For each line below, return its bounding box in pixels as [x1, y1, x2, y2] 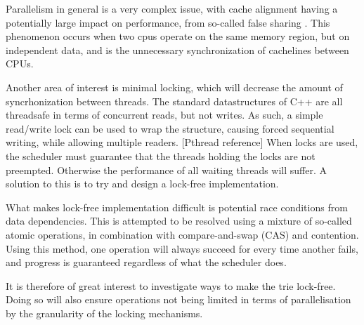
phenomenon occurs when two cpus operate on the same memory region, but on [6, 29, 350, 44]
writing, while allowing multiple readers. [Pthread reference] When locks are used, [6, 135, 358, 150]
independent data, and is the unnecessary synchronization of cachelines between [6, 42, 349, 57]
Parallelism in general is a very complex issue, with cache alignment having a [6, 1, 338, 15]
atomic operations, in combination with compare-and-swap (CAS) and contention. [6, 227, 359, 241]
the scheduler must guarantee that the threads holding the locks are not [6, 148, 316, 163]
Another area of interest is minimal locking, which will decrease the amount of [6, 79, 343, 94]
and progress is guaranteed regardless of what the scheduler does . [6, 255, 287, 270]
